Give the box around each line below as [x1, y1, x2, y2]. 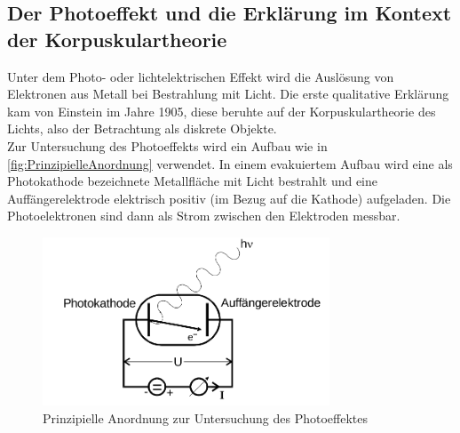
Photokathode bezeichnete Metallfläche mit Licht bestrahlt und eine [7, 172, 378, 190]
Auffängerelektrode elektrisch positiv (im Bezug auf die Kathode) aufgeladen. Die [7, 188, 451, 207]
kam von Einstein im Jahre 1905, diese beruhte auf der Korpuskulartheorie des [7, 101, 436, 120]
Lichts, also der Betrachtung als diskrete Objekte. [7, 119, 277, 138]
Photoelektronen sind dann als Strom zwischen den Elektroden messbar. [7, 206, 401, 225]
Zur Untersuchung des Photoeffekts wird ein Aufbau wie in [7, 136, 328, 155]
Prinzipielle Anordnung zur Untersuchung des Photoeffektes [43, 408, 368, 427]
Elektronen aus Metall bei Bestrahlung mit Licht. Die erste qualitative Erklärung [7, 84, 449, 103]
